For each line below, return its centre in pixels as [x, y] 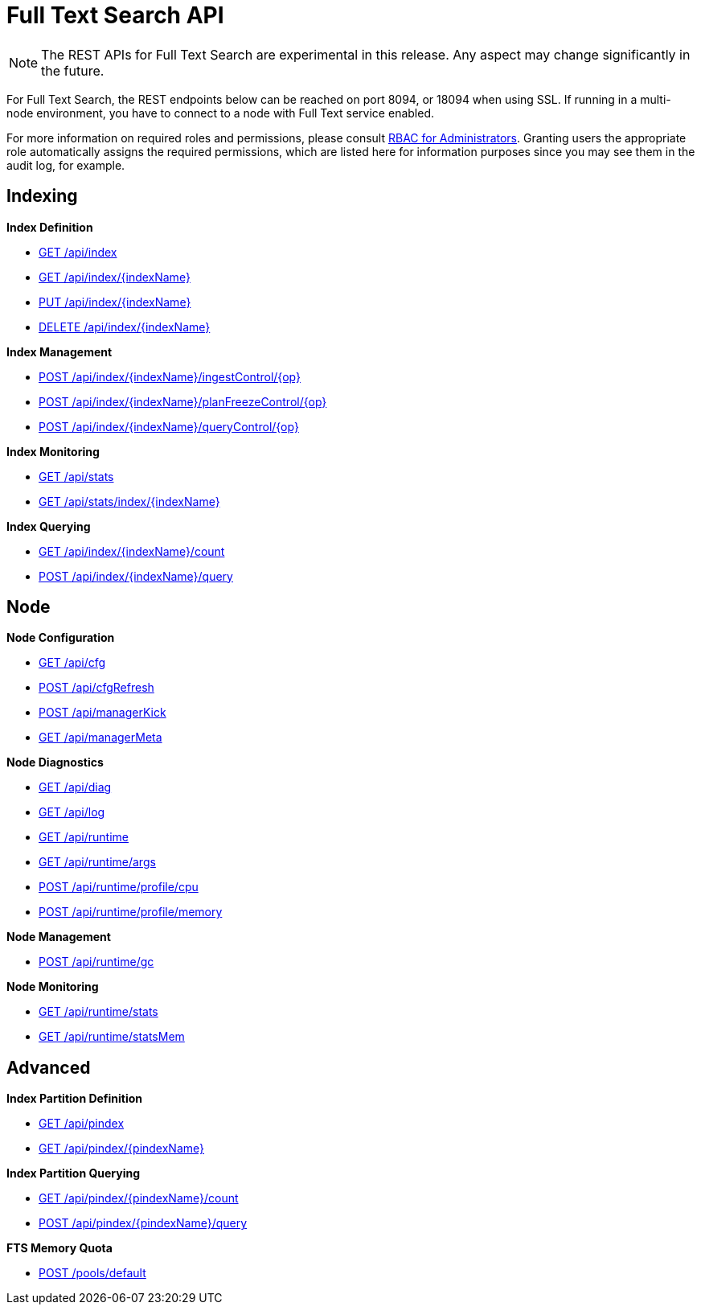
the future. [73, 70]
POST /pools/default [92, 1273]
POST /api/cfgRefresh [96, 688]
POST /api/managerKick [102, 713]
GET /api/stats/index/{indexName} [129, 501]
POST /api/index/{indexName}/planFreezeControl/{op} [183, 401]
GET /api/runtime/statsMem [112, 1037]
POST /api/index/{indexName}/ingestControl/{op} [170, 376]
